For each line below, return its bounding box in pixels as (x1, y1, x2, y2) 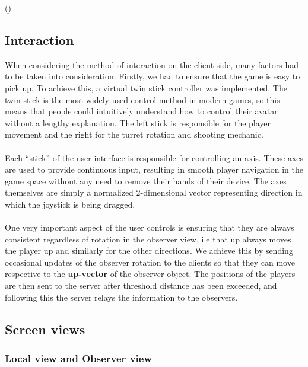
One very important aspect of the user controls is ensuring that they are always (5, 221, 294, 234)
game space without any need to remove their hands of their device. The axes (5, 174, 287, 187)
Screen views (5, 320, 85, 338)
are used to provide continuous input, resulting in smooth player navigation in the (5, 163, 303, 175)
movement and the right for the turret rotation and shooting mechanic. (5, 128, 263, 141)
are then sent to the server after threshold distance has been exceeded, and (5, 279, 277, 292)
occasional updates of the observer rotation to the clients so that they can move (5, 256, 295, 268)
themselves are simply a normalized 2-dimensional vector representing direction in (5, 186, 303, 199)
